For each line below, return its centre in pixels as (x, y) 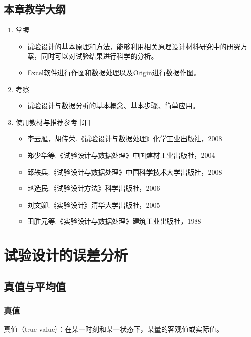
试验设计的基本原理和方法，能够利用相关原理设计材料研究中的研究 (134, 46)
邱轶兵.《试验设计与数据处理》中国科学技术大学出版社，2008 (125, 171)
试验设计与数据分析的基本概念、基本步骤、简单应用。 (113, 106)
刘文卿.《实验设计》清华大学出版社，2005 (94, 204)
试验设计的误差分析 (66, 255)
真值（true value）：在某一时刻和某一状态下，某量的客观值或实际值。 (114, 329)
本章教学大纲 (35, 9)
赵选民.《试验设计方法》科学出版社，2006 (94, 188)
